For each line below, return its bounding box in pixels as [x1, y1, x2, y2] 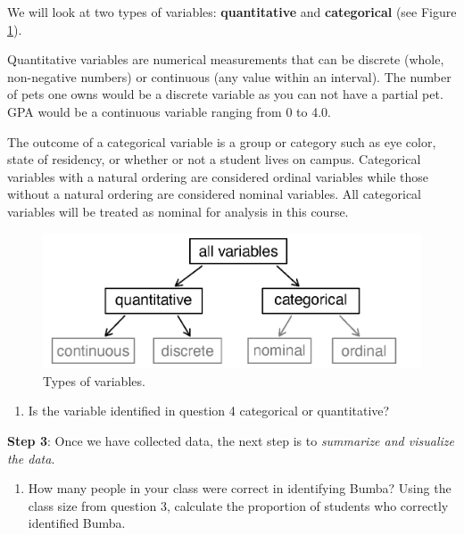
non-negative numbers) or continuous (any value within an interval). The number [7, 67, 452, 86]
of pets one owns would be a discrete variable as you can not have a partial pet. [7, 85, 443, 103]
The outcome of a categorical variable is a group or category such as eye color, [7, 132, 436, 151]
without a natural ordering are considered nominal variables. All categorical [7, 185, 422, 203]
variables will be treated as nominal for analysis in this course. [7, 202, 349, 220]
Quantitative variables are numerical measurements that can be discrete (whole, [7, 50, 444, 69]
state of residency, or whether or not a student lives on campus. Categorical [7, 150, 421, 169]
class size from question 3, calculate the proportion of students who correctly [28, 496, 449, 514]
